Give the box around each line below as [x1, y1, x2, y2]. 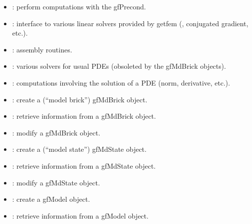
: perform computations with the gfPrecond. [12, 1, 146, 11]
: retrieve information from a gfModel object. [12, 210, 149, 221]
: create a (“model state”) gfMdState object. [12, 144, 147, 154]
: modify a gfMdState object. [12, 177, 100, 187]
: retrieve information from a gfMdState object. [12, 160, 156, 171]
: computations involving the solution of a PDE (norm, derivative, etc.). [12, 77, 230, 88]
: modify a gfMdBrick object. [12, 127, 101, 137]
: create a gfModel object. [12, 194, 90, 204]
